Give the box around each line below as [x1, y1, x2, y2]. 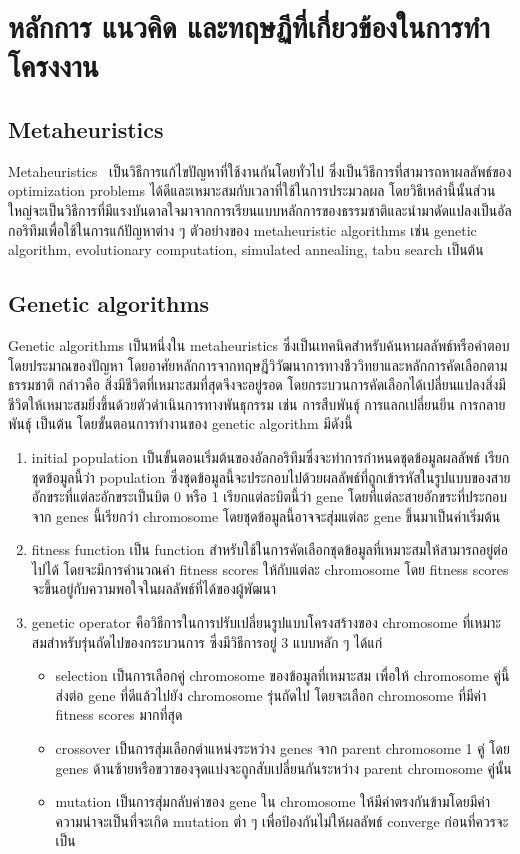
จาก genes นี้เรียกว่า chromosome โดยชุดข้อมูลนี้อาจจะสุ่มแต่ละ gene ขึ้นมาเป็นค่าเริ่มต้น [31, 505, 501, 526]
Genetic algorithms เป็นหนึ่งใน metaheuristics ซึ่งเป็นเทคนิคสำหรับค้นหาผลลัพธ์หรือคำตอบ [8, 334, 510, 355]
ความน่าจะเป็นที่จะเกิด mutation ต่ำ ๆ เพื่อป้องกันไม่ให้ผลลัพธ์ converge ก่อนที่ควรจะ [55, 810, 509, 831]
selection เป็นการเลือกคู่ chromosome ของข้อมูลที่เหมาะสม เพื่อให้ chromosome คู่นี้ [55, 665, 510, 686]
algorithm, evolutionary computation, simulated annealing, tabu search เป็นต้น [8, 239, 484, 260]
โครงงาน [8, 45, 99, 86]
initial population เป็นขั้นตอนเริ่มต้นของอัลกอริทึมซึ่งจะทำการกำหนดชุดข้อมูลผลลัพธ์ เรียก [31, 446, 510, 467]
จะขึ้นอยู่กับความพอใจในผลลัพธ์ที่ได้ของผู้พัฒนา [31, 578, 277, 599]
